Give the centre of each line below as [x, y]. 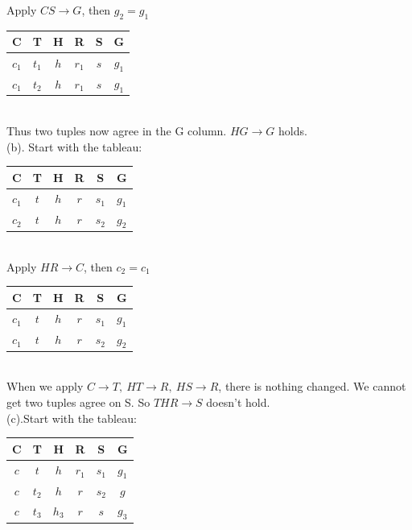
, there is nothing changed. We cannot [312, 386]
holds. [293, 131]
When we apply [45, 386]
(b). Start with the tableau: [74, 146]
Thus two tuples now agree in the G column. [117, 131]
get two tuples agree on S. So [78, 402]
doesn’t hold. [238, 402]
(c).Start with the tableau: [72, 418]
